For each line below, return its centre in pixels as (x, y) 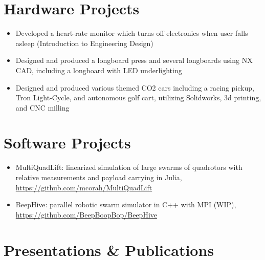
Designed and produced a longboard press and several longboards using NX (134, 60)
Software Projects (67, 143)
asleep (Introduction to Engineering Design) (84, 43)
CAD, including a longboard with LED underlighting (99, 70)
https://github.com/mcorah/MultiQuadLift (84, 187)
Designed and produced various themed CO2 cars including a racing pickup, (135, 87)
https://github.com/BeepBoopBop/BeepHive (86, 214)
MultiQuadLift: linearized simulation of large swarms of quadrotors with (129, 167)
